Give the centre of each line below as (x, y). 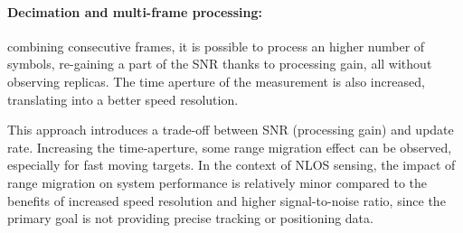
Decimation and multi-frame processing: (135, 11)
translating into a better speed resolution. (123, 99)
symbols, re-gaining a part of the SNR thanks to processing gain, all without (220, 64)
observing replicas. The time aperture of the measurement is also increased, (216, 81)
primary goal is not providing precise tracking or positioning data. (190, 218)
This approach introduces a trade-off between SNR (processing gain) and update (231, 130)
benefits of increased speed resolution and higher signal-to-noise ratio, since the (227, 200)
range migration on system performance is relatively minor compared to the (217, 182)
